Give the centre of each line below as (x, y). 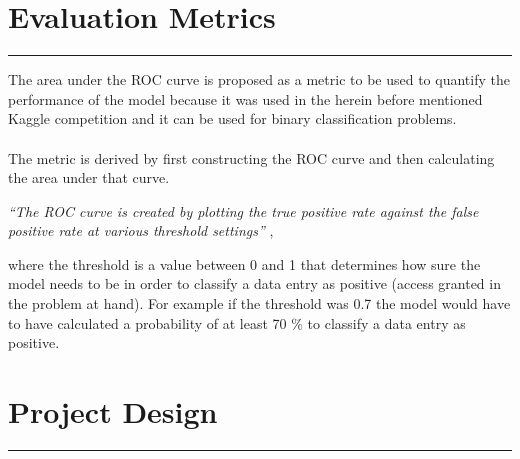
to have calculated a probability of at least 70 (147, 322)
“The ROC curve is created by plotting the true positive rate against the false (243, 210)
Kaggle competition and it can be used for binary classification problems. (232, 118)
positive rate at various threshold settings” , (141, 230)
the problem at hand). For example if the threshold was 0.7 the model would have (259, 303)
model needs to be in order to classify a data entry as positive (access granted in (254, 283)
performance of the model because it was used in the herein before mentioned (245, 98)
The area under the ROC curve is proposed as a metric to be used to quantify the (259, 79)
